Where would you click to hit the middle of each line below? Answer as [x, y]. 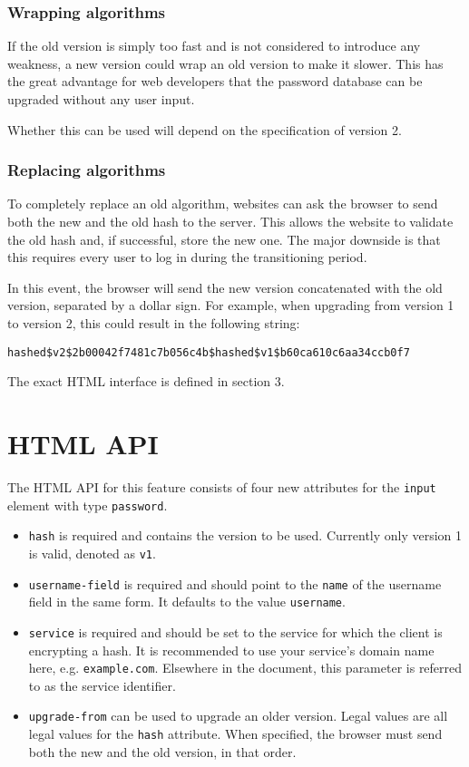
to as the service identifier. [102, 685]
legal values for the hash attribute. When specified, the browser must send [235, 734]
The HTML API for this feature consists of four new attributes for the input [222, 486]
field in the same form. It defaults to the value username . [187, 602]
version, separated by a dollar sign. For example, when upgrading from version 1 [231, 305]
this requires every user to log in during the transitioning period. [187, 257]
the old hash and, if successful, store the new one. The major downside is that [224, 239]
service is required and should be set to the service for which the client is [235, 631]
